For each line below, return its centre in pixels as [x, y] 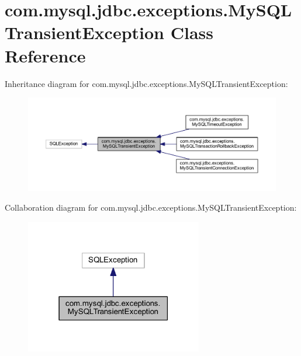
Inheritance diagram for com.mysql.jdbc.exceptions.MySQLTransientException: [146, 83]
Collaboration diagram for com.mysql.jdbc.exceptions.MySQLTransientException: [151, 207]
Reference [45, 55]
